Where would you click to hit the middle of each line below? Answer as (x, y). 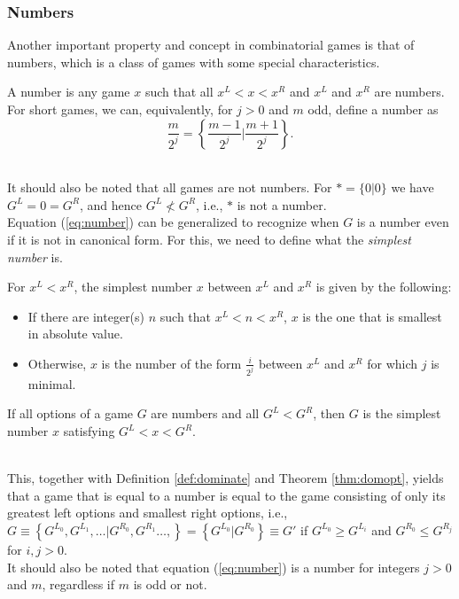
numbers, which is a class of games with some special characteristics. (194, 62)
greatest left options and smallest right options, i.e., (148, 513)
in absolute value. (75, 334)
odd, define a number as (373, 109)
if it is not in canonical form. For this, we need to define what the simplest (209, 239)
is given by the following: (384, 287)
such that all (179, 92)
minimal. (52, 383)
